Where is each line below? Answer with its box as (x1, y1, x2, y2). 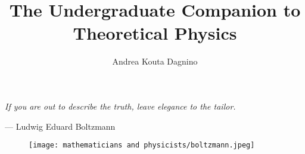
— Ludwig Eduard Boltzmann (5, 120, 116, 132)
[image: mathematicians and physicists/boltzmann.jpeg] (29, 141, 255, 150)
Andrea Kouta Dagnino (112, 55, 198, 68)
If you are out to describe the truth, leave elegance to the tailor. (5, 100, 236, 112)
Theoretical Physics (73, 21, 237, 45)
